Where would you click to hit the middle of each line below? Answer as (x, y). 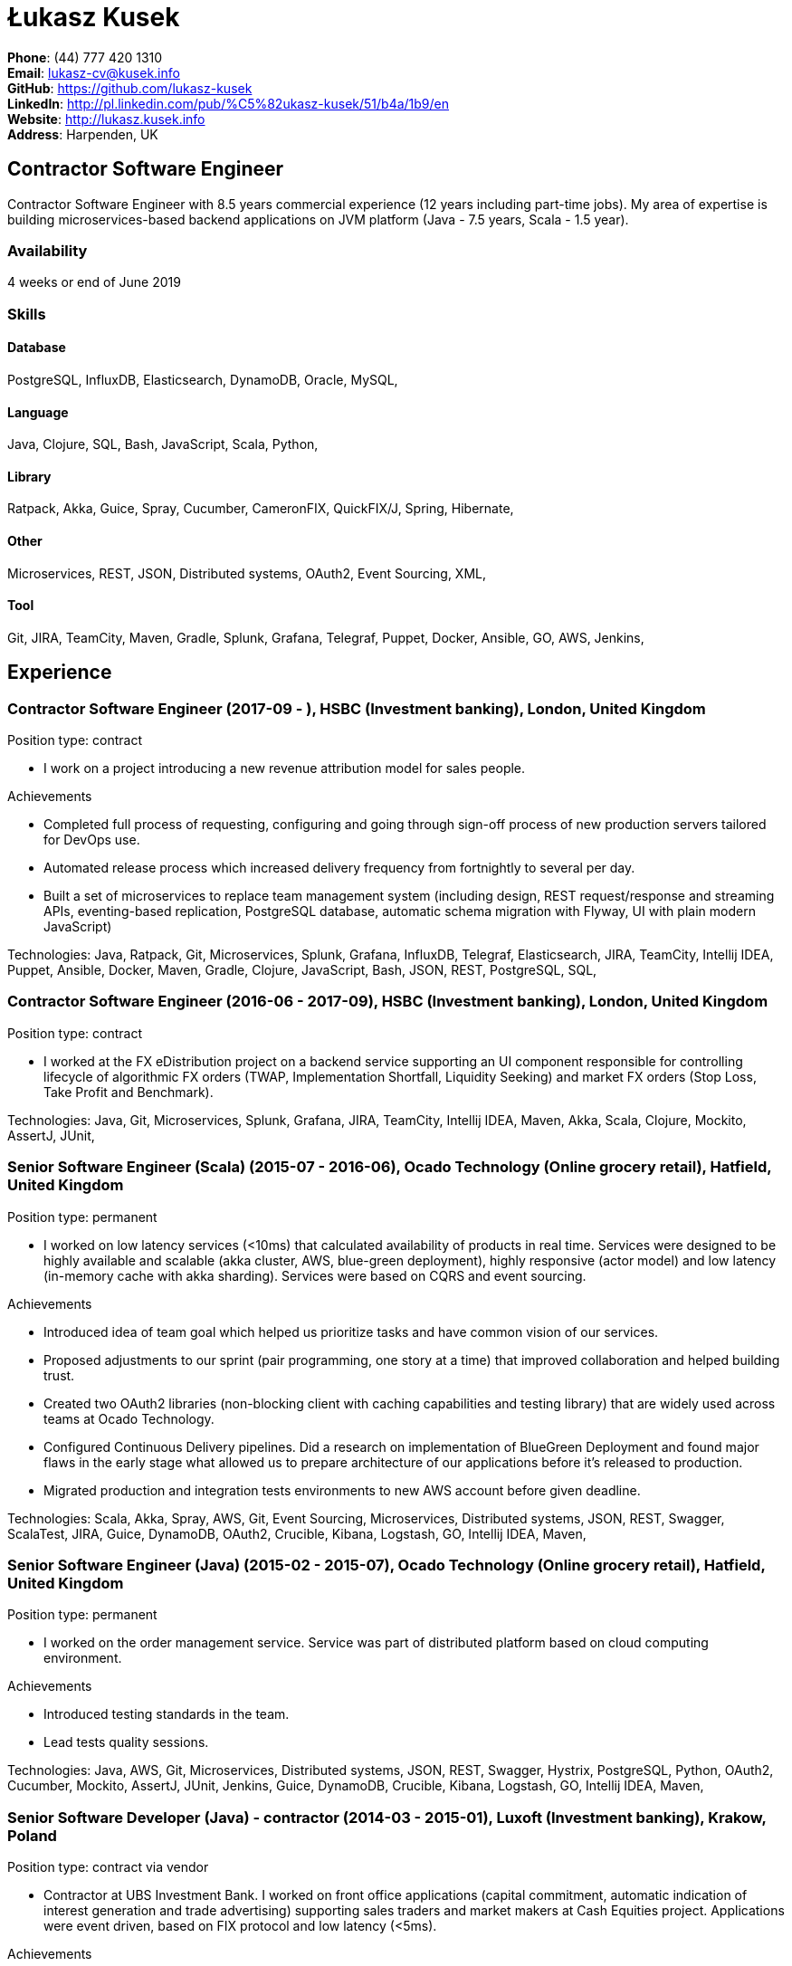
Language (38, 412)
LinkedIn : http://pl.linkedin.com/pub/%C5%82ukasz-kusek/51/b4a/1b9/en (229, 103)
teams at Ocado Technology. (129, 1418)
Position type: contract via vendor (108, 1867)
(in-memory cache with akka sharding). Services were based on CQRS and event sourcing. (315, 1275)
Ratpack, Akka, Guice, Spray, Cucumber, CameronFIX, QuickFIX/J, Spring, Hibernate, (261, 509)
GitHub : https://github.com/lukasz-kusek (130, 88)
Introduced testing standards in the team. (167, 1714)
